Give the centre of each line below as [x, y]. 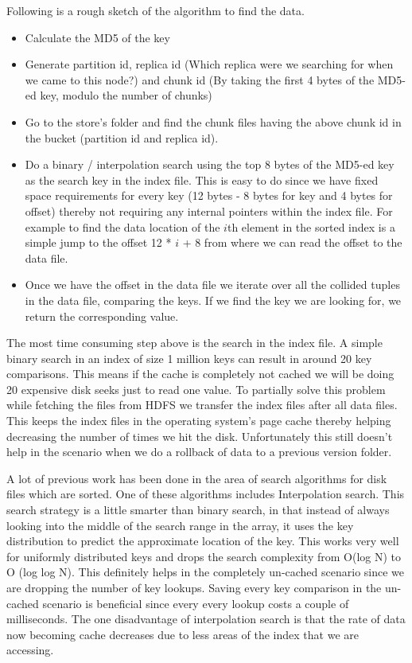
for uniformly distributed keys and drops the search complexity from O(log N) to [204, 556]
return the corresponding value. [102, 316]
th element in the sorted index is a [311, 226]
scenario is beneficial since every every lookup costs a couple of [196, 603]
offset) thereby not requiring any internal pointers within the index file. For [209, 211]
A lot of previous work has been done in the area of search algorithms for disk [197, 478]
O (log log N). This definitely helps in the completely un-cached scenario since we [206, 572]
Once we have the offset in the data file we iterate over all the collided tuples [212, 285]
